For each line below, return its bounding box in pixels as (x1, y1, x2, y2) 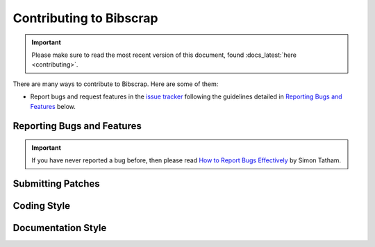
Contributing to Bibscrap (12, 10, 158, 26)
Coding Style (12, 200, 71, 212)
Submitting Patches (12, 178, 100, 190)
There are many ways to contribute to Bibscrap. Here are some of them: (12, 80, 219, 88)
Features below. (30, 102, 76, 110)
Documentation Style (12, 222, 107, 234)
